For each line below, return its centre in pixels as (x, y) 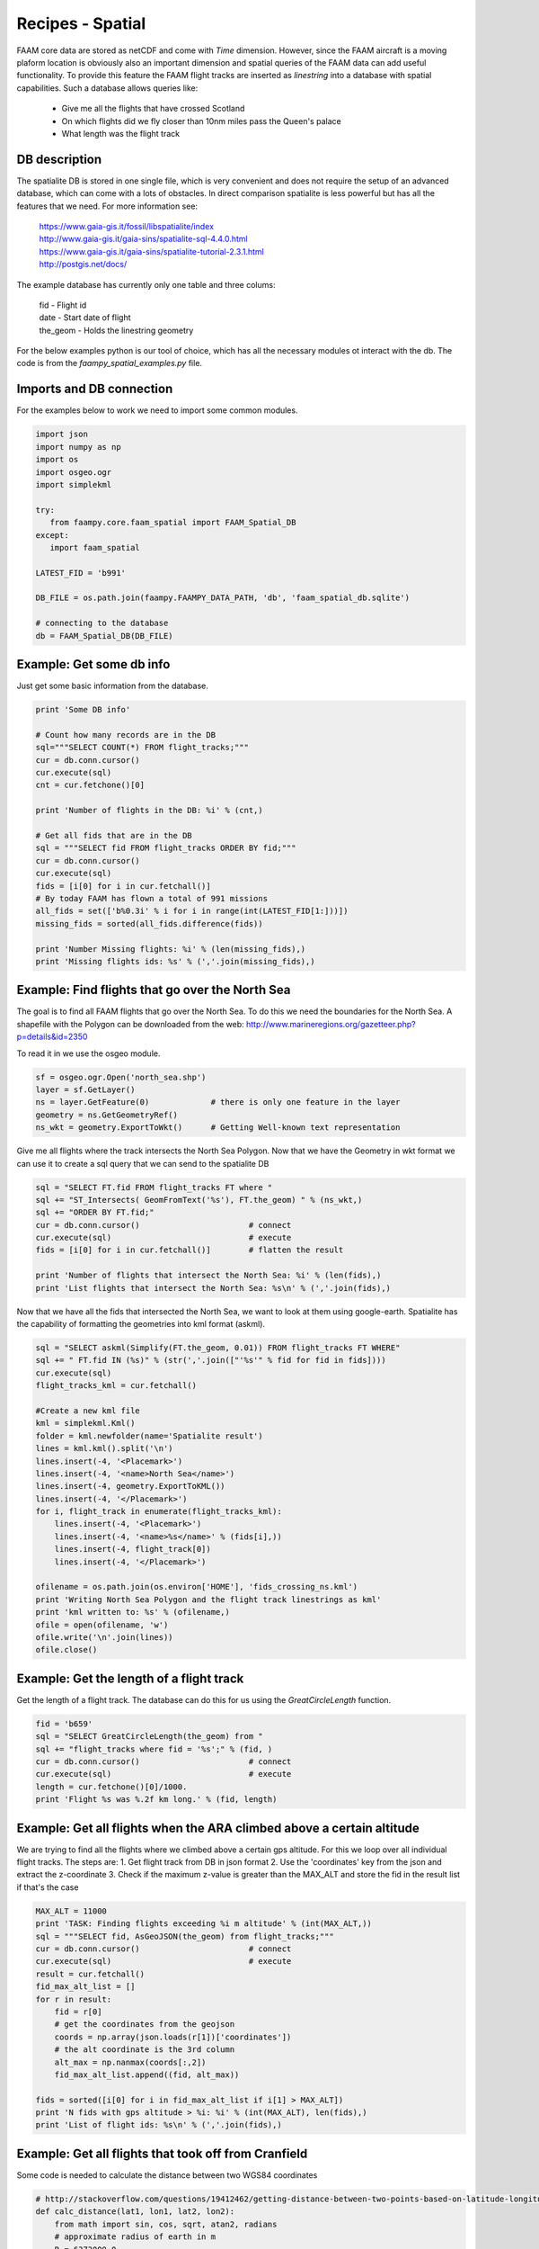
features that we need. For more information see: (107, 206)
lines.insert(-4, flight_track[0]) (133, 1549)
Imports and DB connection (95, 389)
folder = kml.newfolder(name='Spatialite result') (150, 1436)
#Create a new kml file (88, 1411)
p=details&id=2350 (52, 1037)
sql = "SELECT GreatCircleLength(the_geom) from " (150, 1737)
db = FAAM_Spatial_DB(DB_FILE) (105, 636)
